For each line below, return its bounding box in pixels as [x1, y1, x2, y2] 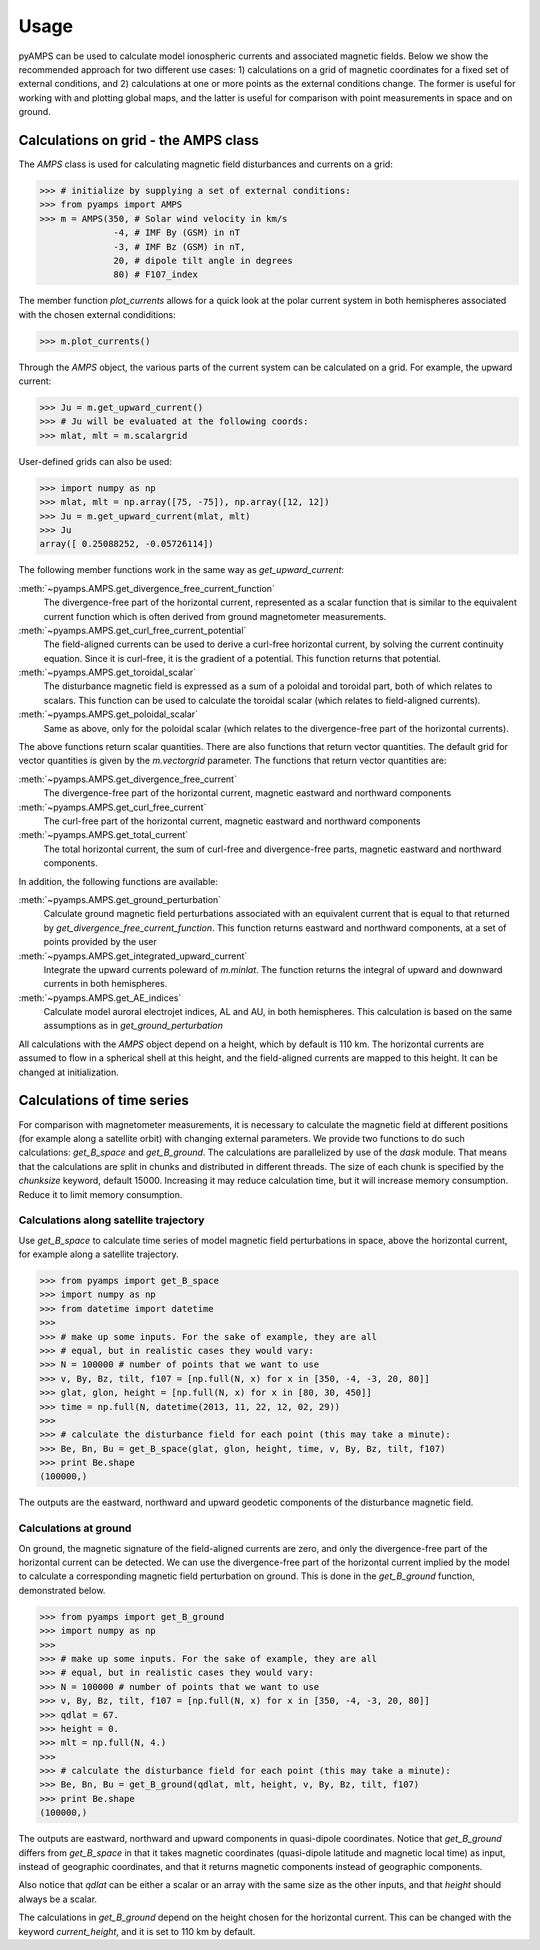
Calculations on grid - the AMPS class [18, 131, 259, 149]
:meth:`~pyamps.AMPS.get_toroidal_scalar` [18, 666, 197, 679]
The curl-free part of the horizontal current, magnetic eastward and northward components [43, 815, 421, 827]
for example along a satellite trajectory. [18, 1248, 179, 1260]
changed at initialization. [18, 1066, 119, 1078]
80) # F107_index [113, 269, 199, 280]
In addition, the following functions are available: [18, 875, 219, 887]
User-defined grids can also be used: [18, 455, 172, 467]
